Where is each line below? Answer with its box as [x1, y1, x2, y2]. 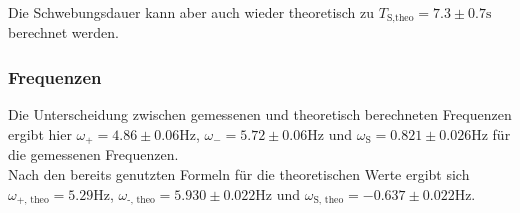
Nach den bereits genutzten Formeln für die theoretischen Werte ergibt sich [8, 163, 470, 184]
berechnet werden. [8, 22, 119, 43]
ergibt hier [8, 123, 72, 144]
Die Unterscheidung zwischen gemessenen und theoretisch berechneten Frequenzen [8, 104, 512, 125]
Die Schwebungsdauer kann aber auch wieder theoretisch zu [8, 2, 375, 22]
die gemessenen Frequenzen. [8, 144, 179, 165]
